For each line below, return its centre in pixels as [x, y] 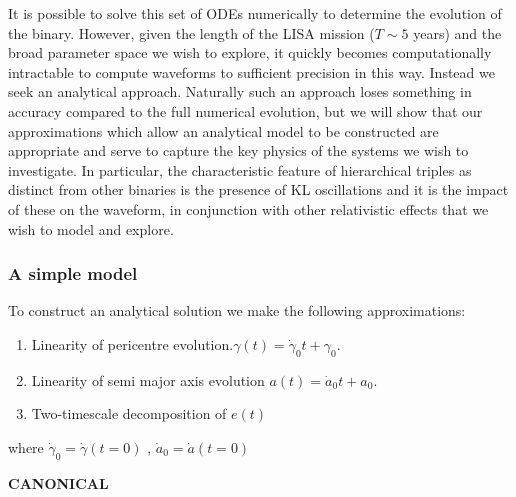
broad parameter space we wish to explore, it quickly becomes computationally [250, 52]
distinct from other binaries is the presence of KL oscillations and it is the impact [258, 189]
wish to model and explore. [91, 228]
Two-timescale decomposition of [129, 413]
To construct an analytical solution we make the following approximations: [237, 310]
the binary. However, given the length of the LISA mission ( [191, 32]
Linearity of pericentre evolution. [132, 343]
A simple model [73, 273]
